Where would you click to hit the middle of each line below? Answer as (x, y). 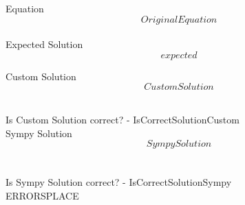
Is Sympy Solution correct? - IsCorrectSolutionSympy (119, 182)
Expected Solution (44, 44)
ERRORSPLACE (42, 195)
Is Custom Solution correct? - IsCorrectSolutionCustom (122, 119)
